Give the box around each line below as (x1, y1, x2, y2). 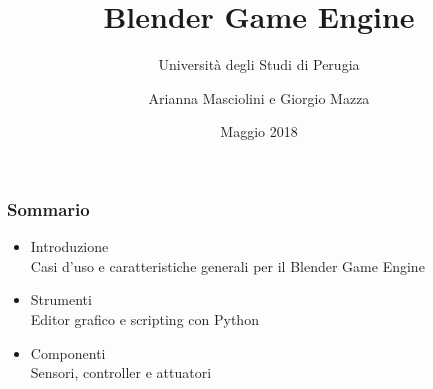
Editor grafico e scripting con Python (30, 308, 259, 329)
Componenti (30, 342, 106, 363)
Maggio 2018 (220, 121, 298, 142)
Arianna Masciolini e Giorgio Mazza (148, 87, 370, 108)
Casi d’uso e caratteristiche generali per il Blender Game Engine (30, 255, 425, 276)
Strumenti (30, 289, 92, 310)
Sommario (7, 196, 90, 221)
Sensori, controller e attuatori (30, 362, 212, 383)
